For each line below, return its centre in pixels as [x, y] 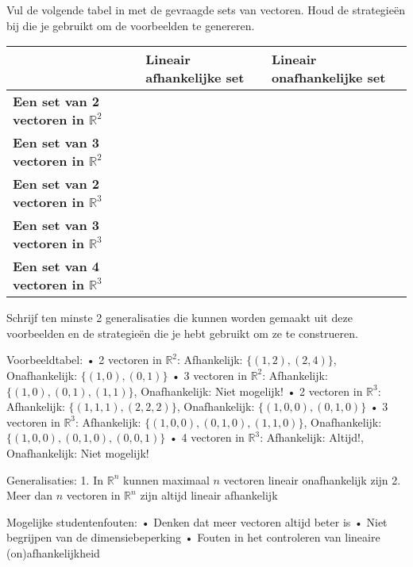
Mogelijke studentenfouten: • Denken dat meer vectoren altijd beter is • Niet [197, 521]
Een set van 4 [56, 266]
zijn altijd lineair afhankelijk [209, 495]
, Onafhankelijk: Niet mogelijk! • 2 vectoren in [248, 391]
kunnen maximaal [166, 479]
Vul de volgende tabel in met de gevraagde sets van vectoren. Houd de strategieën [206, 10]
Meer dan [29, 495]
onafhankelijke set [328, 78]
